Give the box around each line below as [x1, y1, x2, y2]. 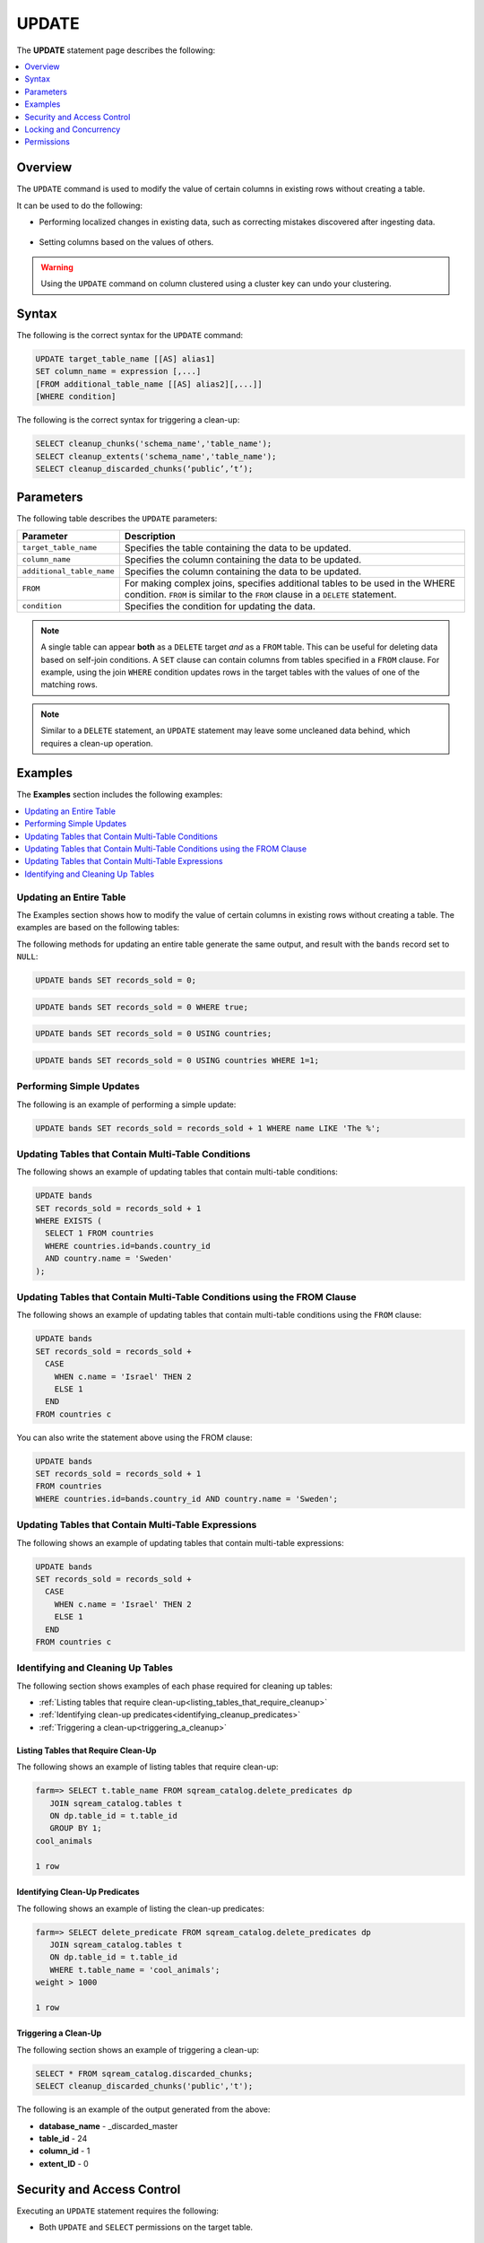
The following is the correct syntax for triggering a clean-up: [16, 415, 240, 425]
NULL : [16, 951, 39, 962]
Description [124, 529, 177, 542]
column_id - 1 [39, 2145, 91, 2157]
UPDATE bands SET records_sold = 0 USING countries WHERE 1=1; [35, 1055, 320, 1065]
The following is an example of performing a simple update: [16, 1099, 237, 1110]
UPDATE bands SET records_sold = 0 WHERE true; [35, 1001, 248, 1012]
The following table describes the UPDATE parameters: [16, 513, 218, 524]
